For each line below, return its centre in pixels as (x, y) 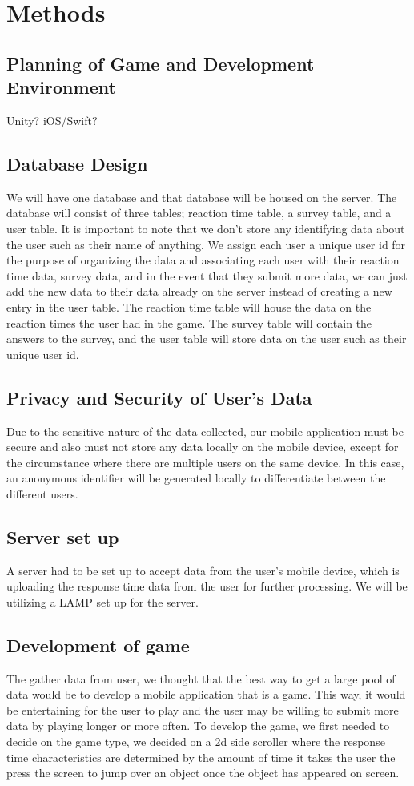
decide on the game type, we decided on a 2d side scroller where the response (196, 742)
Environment (61, 87)
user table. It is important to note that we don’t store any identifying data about (206, 228)
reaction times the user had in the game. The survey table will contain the (189, 322)
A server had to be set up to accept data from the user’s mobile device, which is (203, 570)
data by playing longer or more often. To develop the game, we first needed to (198, 726)
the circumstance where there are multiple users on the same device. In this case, (205, 462)
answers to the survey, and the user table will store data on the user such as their (207, 339)
